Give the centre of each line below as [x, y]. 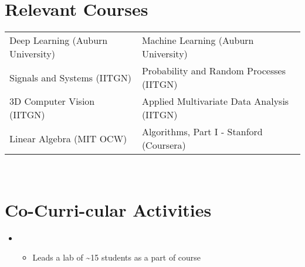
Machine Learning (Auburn [198, 40]
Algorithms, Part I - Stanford [202, 132]
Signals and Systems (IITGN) [70, 77]
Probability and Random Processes [213, 71]
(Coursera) [164, 145]
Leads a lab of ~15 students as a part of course [117, 257]
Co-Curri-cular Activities [108, 209]
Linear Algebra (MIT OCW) [68, 138]
